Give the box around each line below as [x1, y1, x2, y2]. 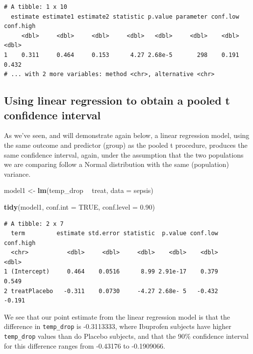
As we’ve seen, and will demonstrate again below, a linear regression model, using [4, 130, 250, 140]
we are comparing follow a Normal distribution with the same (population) [4, 159, 229, 169]
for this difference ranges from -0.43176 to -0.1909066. [4, 340, 165, 351]
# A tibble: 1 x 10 [4, 3, 67, 10]
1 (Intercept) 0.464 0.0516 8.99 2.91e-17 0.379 [4, 268, 218, 275]
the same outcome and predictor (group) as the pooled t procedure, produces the [4, 139, 248, 150]
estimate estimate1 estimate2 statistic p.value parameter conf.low [11, 13, 239, 20]
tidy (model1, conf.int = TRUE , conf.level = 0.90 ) [4, 201, 155, 212]
